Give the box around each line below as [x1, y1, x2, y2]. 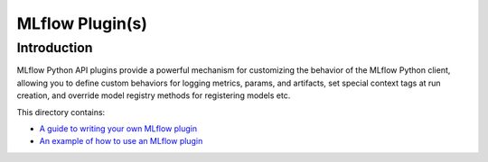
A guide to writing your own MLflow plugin [39, 122, 198, 134]
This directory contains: [16, 106, 106, 117]
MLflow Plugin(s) [16, 13, 148, 33]
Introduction [16, 40, 93, 56]
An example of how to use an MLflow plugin [39, 136, 203, 147]
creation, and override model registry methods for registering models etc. [16, 90, 291, 101]
